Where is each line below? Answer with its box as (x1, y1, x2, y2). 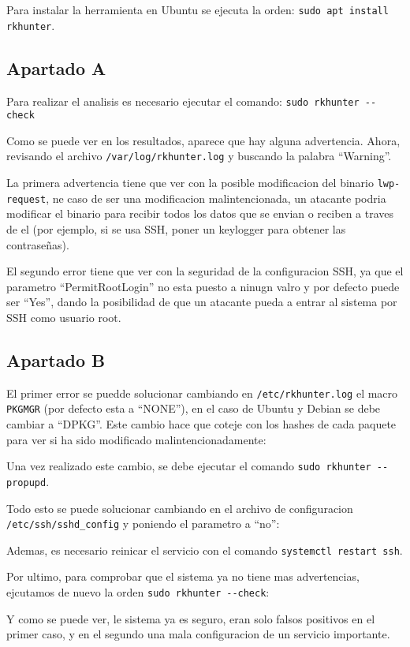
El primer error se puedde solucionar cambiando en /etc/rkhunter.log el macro (6, 384, 398, 401)
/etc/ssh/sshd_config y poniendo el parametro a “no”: (6, 515, 280, 532)
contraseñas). (6, 236, 69, 252)
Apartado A (6, 55, 106, 80)
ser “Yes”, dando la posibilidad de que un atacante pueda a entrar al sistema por (6, 294, 397, 310)
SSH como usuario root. (6, 309, 121, 325)
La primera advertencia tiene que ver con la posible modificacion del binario (6, 174, 374, 191)
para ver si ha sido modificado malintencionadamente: (6, 431, 266, 447)
